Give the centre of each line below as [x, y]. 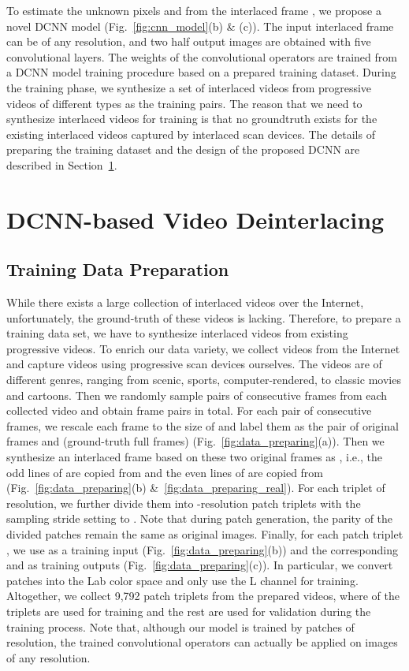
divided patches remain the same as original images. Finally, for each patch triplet [205, 534]
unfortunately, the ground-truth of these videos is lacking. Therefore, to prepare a [204, 317]
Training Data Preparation [118, 269]
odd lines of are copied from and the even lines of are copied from [165, 472]
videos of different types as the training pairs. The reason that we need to [184, 103]
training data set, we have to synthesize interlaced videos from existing [177, 333]
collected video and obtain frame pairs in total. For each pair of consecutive [189, 410]
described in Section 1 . [62, 164]
